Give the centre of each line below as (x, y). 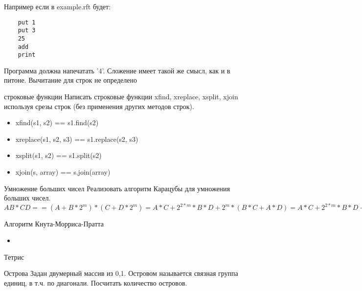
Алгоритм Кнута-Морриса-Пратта (54, 224)
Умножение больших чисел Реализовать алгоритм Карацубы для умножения (117, 188)
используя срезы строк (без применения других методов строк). (99, 106)
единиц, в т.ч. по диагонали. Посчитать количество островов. (96, 282)
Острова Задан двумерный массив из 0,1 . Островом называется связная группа (121, 273)
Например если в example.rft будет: (57, 6)
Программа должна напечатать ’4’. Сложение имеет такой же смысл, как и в (117, 70)
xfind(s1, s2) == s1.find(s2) (57, 123)
